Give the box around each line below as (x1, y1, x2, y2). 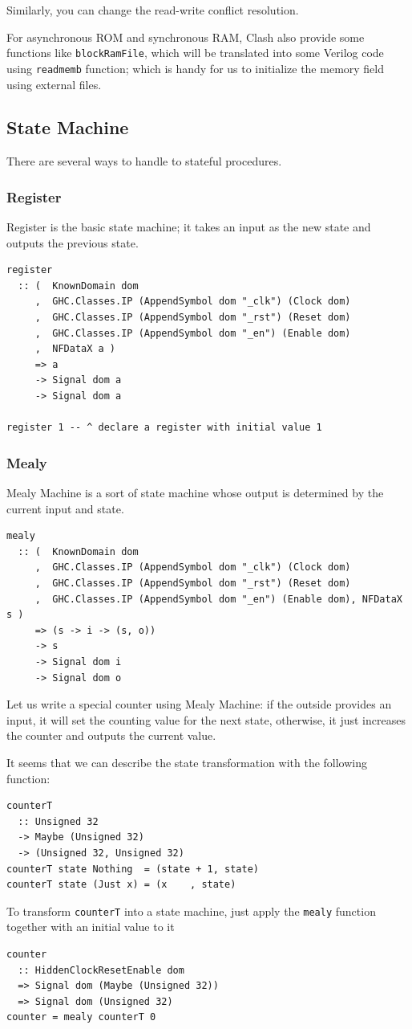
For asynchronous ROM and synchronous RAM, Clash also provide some (6, 28, 365, 45)
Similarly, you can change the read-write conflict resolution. (6, 2, 299, 18)
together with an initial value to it (6, 918, 175, 935)
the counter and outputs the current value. (6, 727, 216, 744)
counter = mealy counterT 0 (6, 1011, 156, 1023)
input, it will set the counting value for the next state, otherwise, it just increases (6, 711, 406, 728)
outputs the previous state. (6, 234, 139, 251)
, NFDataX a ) (34, 343, 116, 355)
